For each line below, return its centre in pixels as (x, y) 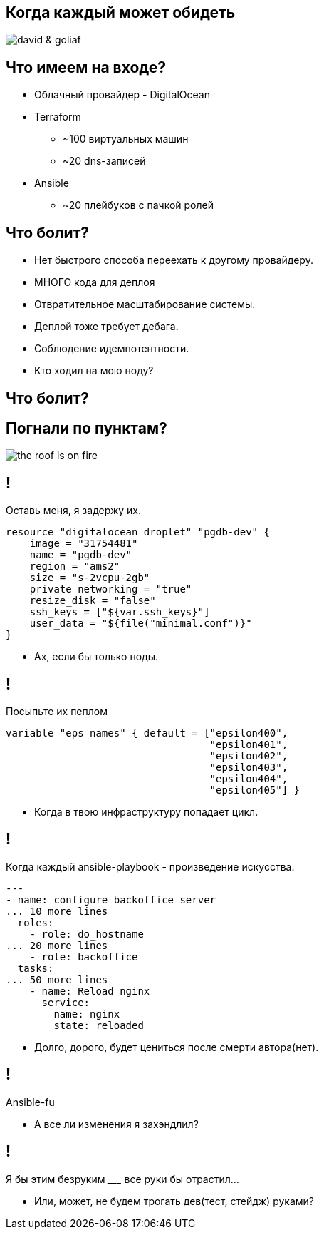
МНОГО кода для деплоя (95, 282)
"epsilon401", (249, 745)
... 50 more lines (57, 979)
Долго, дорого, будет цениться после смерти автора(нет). (177, 1047)
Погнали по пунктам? (87, 428)
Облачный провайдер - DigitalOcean (122, 95)
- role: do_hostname (87, 934)
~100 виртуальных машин (126, 139)
